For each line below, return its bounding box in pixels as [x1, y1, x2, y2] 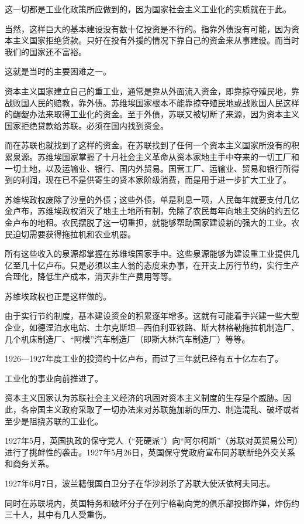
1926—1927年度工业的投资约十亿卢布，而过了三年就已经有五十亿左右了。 [5, 352, 283, 365]
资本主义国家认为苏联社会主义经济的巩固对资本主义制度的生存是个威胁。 [5, 392, 283, 404]
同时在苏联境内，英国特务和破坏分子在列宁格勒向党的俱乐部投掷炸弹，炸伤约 [5, 496, 299, 509]
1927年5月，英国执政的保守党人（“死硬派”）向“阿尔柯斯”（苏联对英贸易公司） [5, 434, 299, 447]
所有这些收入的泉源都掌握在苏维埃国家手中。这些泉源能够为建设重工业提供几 [5, 247, 299, 260]
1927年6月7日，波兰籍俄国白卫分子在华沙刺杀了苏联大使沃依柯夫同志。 [5, 477, 275, 489]
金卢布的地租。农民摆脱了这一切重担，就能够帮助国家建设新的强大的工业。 [5, 216, 291, 228]
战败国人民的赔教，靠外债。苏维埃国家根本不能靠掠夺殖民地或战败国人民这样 [5, 96, 299, 108]
